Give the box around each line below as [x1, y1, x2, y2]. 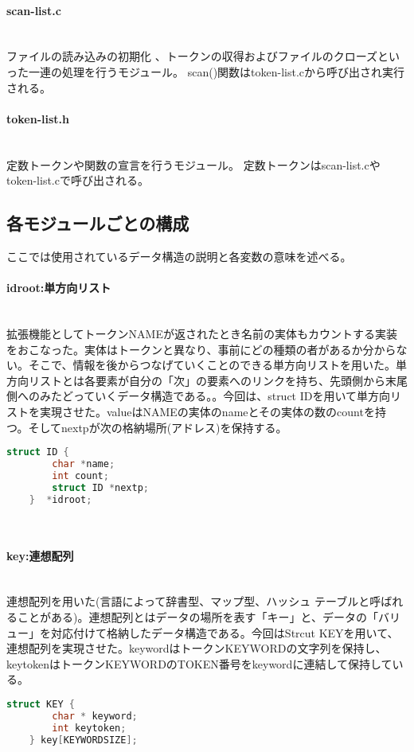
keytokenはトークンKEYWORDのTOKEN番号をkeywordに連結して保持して [6, 655, 393, 672]
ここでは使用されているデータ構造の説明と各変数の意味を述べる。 [6, 247, 352, 264]
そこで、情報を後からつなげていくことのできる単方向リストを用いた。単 [28, 357, 408, 373]
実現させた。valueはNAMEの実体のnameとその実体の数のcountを [39, 403, 375, 419]
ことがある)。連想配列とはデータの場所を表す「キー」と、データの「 [17, 609, 378, 625]
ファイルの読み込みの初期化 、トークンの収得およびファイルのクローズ [6, 48, 377, 64]
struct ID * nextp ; [52, 481, 150, 493]
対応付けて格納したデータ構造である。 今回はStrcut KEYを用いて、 [50, 624, 399, 641]
